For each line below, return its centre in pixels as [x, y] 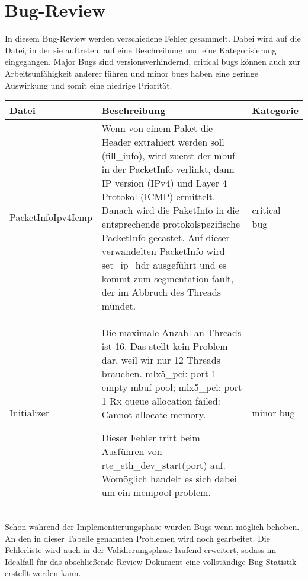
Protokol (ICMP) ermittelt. [158, 197]
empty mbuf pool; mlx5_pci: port [172, 387]
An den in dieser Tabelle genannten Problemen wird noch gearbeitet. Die [137, 538]
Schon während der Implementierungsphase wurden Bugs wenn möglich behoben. [152, 527]
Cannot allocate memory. [154, 415]
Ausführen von [132, 451]
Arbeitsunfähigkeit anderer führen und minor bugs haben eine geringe [131, 73]
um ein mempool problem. [156, 492]
